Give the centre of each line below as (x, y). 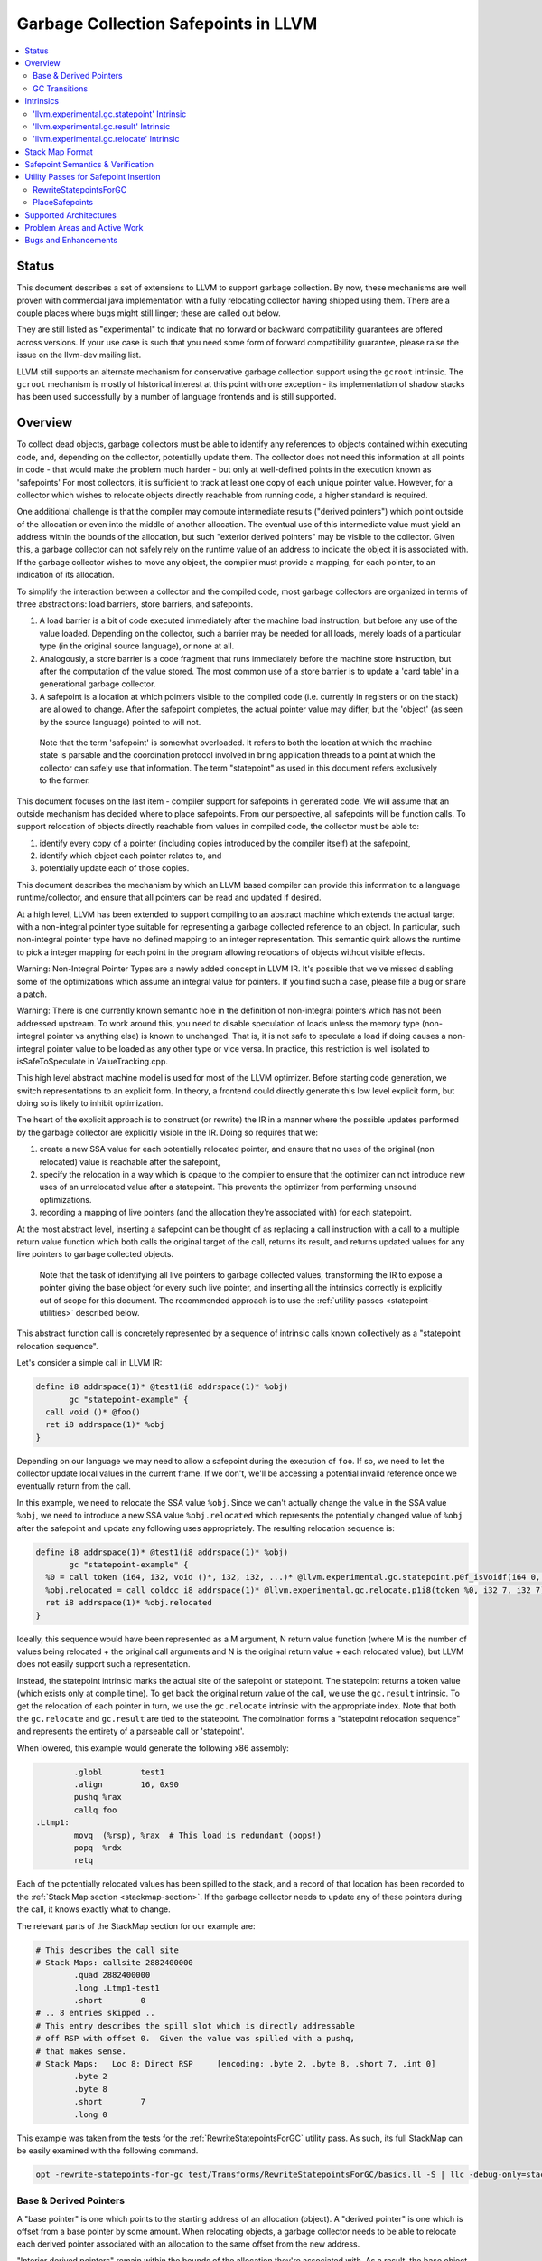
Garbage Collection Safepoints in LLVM (167, 24)
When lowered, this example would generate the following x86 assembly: (153, 1748)
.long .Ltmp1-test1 (117, 1988)
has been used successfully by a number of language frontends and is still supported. (177, 397)
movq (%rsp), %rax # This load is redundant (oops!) (198, 1835)
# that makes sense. (81, 2051)
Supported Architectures (70, 215)
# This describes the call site (107, 1950)
